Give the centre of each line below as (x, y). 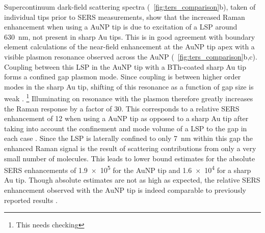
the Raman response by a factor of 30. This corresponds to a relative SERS (122, 108)
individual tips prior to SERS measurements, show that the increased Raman (125, 17)
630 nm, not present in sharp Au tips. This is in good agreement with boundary (130, 36)
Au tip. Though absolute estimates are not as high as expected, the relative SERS (132, 180)
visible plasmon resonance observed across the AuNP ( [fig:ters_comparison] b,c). (131, 56)
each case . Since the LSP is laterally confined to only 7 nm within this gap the (128, 138)
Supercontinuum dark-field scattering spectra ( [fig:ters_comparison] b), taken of (130, 7)
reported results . (31, 200)
